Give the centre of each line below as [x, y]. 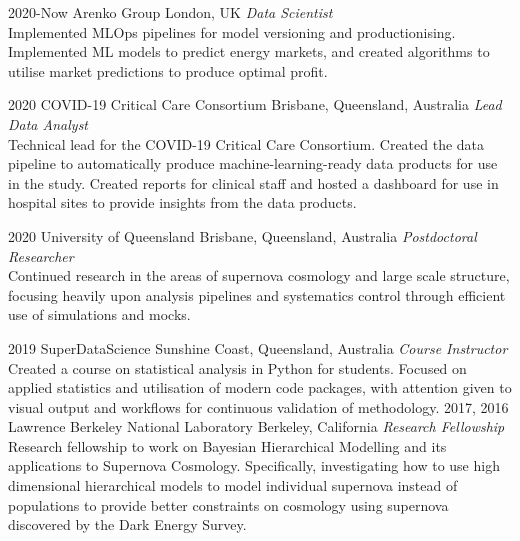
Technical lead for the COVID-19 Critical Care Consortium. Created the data [246, 143]
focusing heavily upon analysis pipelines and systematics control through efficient [257, 294]
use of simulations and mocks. [99, 314]
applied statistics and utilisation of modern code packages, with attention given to [260, 387]
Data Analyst [48, 123]
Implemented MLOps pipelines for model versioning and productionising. [232, 31]
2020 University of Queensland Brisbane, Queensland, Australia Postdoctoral [242, 235]
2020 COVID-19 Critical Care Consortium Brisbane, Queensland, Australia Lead [255, 104]
